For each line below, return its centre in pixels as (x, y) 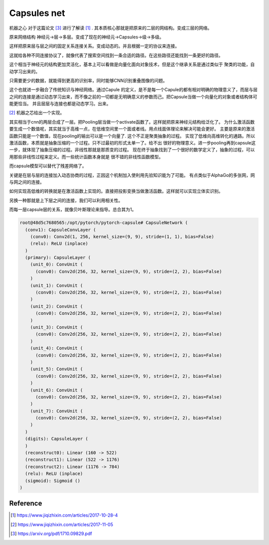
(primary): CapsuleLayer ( (58, 258)
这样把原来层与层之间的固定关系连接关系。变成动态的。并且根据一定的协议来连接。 (94, 46)
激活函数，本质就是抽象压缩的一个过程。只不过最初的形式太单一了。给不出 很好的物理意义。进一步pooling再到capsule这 (133, 143)
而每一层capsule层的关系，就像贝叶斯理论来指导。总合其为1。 (73, 210)
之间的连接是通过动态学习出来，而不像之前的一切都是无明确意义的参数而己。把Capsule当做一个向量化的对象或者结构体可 (133, 97)
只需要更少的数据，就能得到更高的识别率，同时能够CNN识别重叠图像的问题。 (88, 80)
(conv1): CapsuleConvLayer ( (61, 230)
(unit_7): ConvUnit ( (57, 411)
